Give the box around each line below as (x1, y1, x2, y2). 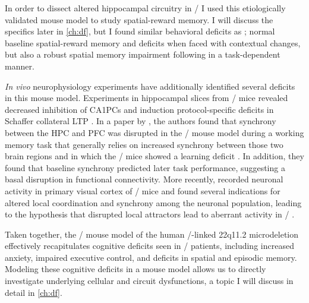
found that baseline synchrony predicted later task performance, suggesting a (5, 161, 285, 173)
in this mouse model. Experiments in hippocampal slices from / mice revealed (5, 91, 288, 104)
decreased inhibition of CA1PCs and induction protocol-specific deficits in (5, 103, 274, 115)
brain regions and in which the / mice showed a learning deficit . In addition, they (5, 150, 304, 162)
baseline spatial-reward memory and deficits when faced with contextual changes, (5, 36, 301, 49)
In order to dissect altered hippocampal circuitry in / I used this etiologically (5, 2, 286, 14)
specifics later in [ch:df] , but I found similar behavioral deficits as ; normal (5, 25, 275, 37)
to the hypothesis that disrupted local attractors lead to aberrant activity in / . (5, 208, 295, 220)
